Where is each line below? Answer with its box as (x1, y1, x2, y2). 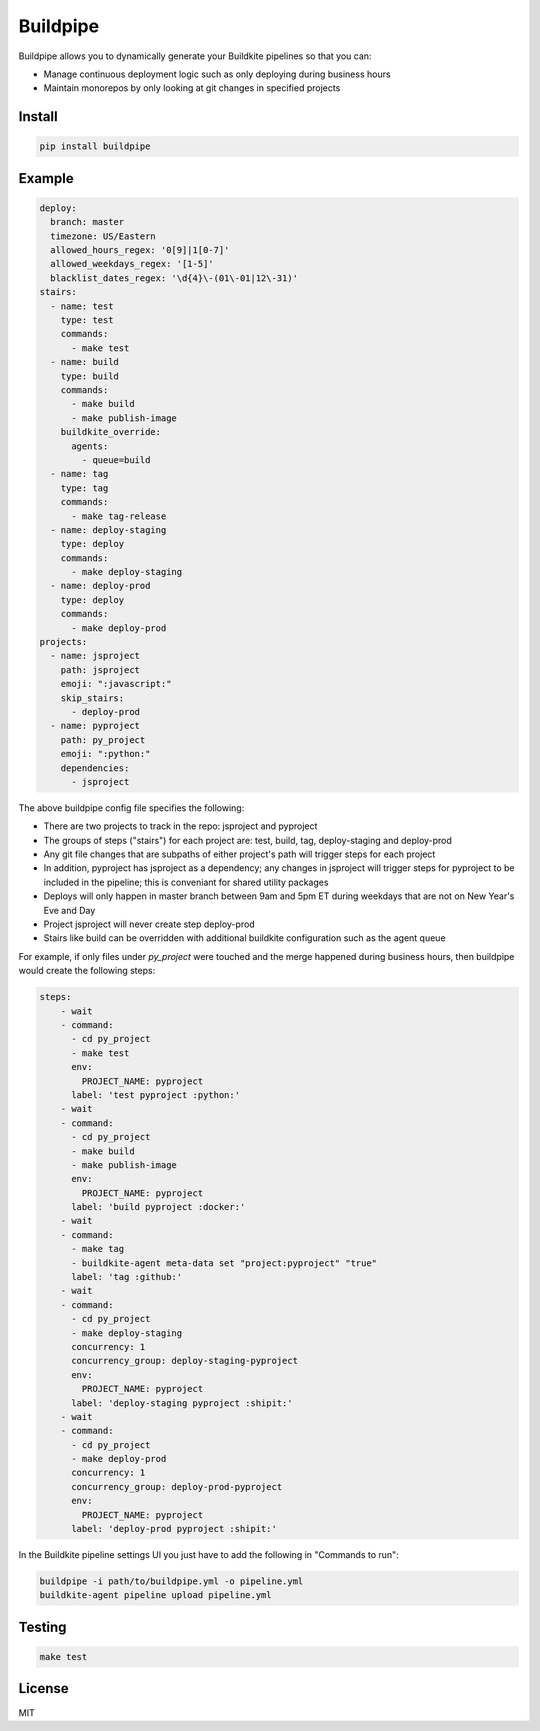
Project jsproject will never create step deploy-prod (43, 918, 255, 930)
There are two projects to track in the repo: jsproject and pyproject (43, 820, 318, 832)
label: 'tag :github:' (71, 1271, 183, 1283)
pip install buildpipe (39, 141, 151, 152)
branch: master (50, 216, 125, 228)
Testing (18, 1618, 67, 1635)
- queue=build (81, 454, 151, 465)
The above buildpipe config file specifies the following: (18, 801, 245, 814)
